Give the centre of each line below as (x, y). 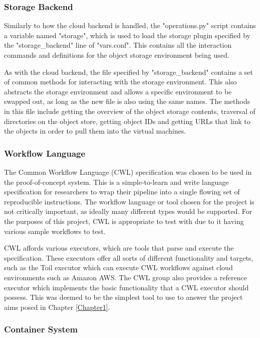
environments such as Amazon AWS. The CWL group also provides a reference (125, 277)
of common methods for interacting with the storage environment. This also (120, 82)
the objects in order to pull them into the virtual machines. (95, 131)
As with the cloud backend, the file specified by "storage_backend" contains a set (128, 72)
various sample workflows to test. (55, 231)
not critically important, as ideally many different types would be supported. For (128, 211)
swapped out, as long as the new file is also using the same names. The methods (127, 101)
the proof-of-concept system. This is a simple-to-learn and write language (116, 182)
